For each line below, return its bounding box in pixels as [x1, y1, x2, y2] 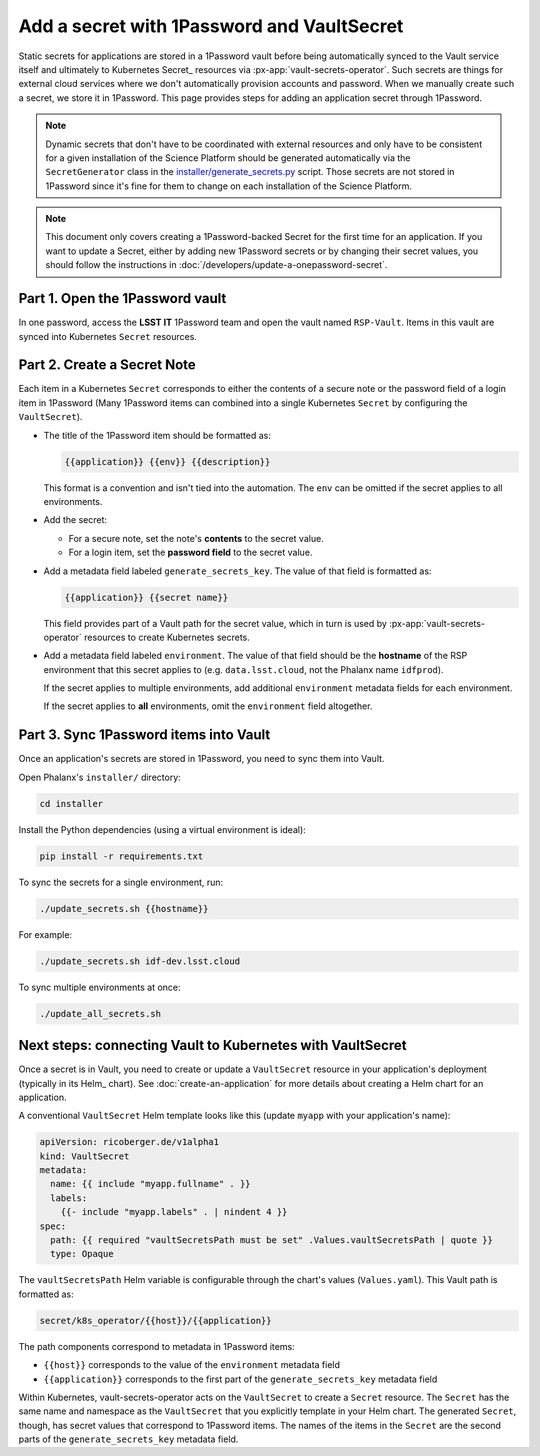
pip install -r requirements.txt [39, 850, 204, 862]
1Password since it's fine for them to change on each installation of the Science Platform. [45, 180, 412, 192]
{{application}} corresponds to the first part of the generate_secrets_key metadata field [43, 1373, 438, 1385]
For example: [18, 928, 73, 940]
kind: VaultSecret [39, 1150, 130, 1162]
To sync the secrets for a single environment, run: [18, 876, 224, 888]
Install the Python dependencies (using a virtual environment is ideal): [18, 823, 307, 835]
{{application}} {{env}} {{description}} [64, 456, 271, 467]
